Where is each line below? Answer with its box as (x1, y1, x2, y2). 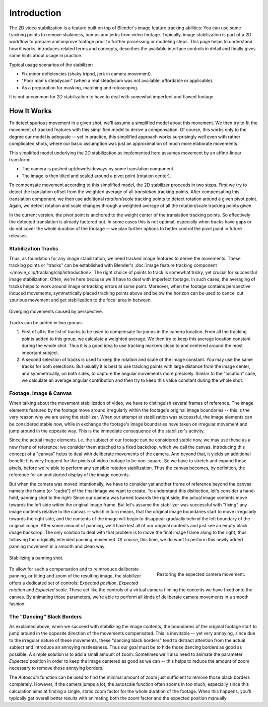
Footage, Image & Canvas (9, 390, 72, 397)
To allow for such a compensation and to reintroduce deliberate (9, 566, 139, 572)
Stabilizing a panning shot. (9, 555, 64, 561)
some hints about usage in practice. (9, 53, 83, 59)
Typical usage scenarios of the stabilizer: (9, 62, 93, 68)
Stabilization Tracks (9, 245, 59, 252)
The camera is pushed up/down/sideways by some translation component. (21, 166, 175, 172)
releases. (9, 232, 28, 238)
